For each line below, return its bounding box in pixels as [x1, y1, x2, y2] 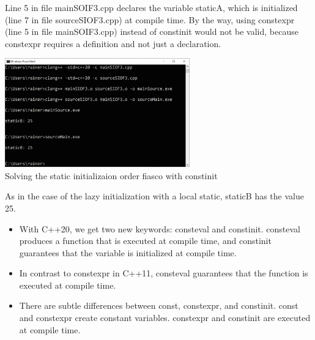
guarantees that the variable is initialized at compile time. [19, 246, 237, 259]
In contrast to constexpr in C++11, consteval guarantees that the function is [19, 267, 308, 279]
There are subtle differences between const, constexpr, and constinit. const [19, 299, 298, 312]
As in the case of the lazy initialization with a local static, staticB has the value [5, 190, 304, 202]
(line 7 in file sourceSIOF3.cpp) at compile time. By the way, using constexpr [5, 13, 295, 26]
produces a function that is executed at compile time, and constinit [19, 234, 272, 247]
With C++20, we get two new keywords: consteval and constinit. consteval [19, 222, 300, 235]
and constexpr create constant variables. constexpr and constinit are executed [19, 311, 311, 324]
